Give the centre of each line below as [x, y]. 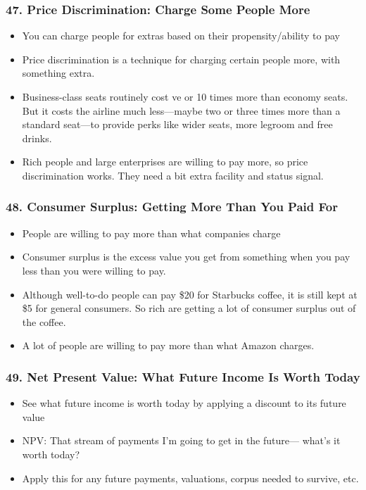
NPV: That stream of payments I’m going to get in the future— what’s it [181, 440]
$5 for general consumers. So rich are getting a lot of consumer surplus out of [189, 308]
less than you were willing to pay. [94, 270]
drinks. [37, 138]
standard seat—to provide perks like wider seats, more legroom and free [177, 124]
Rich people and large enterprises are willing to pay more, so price [165, 162]
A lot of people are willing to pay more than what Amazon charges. [168, 345]
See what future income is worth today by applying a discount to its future [184, 403]
